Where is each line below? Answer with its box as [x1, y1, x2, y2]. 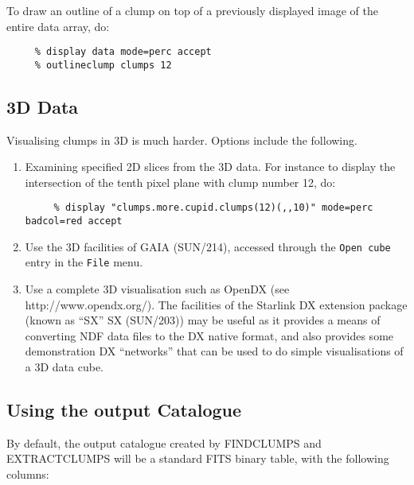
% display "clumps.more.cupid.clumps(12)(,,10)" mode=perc [53, 202, 373, 214]
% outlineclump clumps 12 [34, 59, 172, 71]
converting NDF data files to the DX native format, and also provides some [25, 327, 394, 343]
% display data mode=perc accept [34, 46, 212, 58]
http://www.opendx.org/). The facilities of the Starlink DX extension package [25, 296, 408, 312]
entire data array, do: [6, 17, 110, 34]
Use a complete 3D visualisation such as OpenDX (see [25, 281, 290, 297]
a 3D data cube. [25, 359, 103, 375]
